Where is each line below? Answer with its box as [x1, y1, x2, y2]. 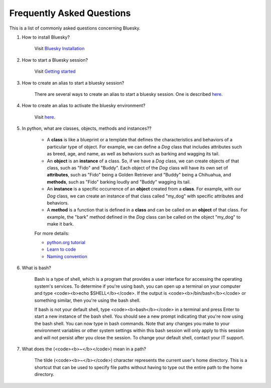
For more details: [34, 230, 70, 236]
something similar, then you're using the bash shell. [34, 297, 141, 303]
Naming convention [47, 253, 87, 259]
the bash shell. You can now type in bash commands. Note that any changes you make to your [34, 320, 230, 326]
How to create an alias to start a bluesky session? [22, 80, 124, 86]
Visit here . [34, 114, 56, 120]
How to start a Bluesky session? [22, 57, 88, 63]
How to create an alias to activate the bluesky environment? [22, 103, 146, 109]
